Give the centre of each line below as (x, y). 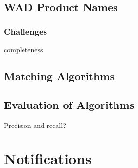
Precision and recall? (35, 125)
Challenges (26, 31)
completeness (23, 49)
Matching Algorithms (59, 75)
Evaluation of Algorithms (69, 104)
